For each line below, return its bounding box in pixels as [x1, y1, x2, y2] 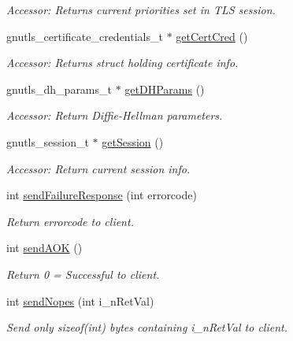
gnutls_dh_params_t [6, 80, 112, 97]
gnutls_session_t [6, 133, 89, 150]
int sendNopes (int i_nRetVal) [6, 292, 154, 309]
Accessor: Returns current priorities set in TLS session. [6, 2, 276, 17]
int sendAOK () [6, 239, 83, 256]
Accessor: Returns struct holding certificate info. [6, 54, 239, 71]
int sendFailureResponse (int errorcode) [6, 187, 197, 203]
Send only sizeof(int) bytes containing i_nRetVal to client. [6, 319, 287, 335]
